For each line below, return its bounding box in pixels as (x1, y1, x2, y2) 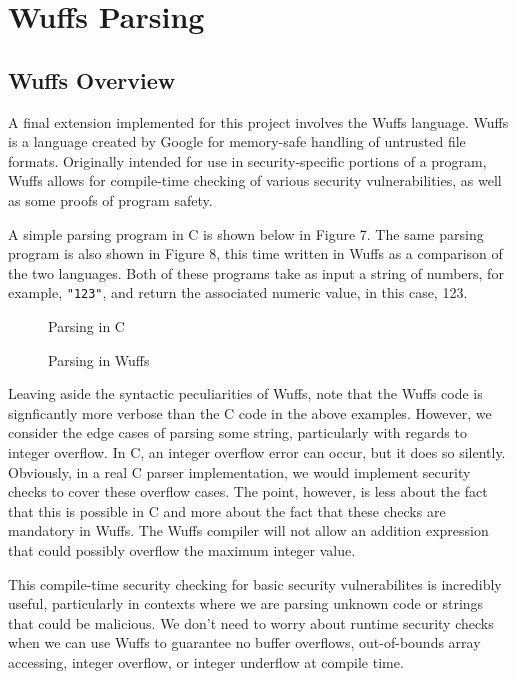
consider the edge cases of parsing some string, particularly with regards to (8, 422, 467, 443)
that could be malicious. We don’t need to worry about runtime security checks (8, 612, 494, 633)
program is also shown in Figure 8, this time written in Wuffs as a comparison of (8, 243, 503, 264)
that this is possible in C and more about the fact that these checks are (8, 500, 446, 521)
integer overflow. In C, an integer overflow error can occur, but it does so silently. (8, 441, 506, 462)
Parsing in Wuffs (48, 349, 150, 370)
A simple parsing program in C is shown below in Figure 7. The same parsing (8, 223, 484, 244)
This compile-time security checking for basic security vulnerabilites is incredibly (8, 573, 502, 594)
